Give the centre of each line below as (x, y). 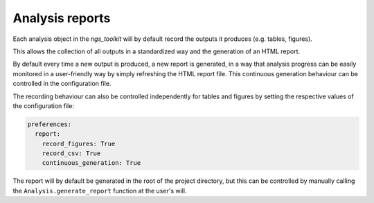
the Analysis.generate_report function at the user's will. (100, 191)
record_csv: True (71, 153)
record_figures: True (79, 143)
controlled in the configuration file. (62, 84)
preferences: (50, 124)
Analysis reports (62, 18)
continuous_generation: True (91, 163)
